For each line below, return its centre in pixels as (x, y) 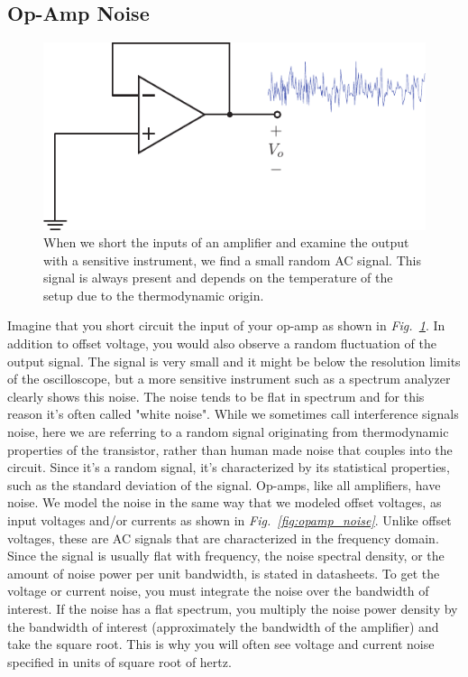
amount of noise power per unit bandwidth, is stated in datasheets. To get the (224, 573)
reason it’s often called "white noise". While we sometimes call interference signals (233, 414)
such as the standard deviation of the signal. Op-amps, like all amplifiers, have (224, 484)
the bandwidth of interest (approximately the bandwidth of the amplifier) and (223, 626)
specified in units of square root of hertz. (119, 661)
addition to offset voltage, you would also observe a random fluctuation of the (222, 343)
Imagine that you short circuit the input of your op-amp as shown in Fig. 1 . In (226, 325)
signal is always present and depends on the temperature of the (218, 278)
